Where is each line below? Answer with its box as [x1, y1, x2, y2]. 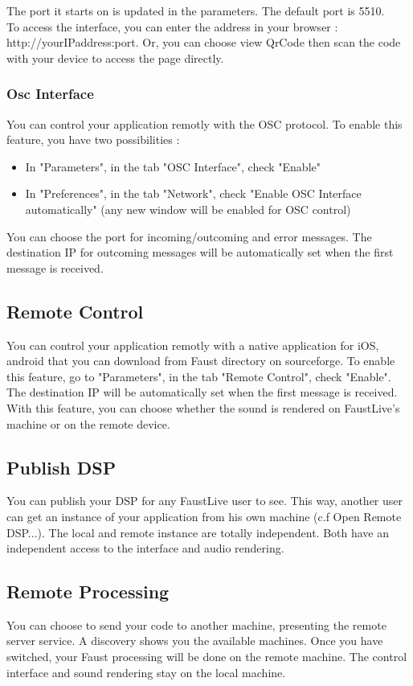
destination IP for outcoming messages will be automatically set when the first [6, 244, 394, 261]
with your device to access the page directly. [6, 49, 224, 66]
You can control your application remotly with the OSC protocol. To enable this [6, 115, 403, 132]
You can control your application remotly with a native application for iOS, [6, 336, 379, 353]
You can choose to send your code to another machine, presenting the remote [6, 616, 386, 633]
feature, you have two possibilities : [6, 131, 180, 148]
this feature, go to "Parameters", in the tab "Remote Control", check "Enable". [6, 368, 391, 384]
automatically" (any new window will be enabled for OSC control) [25, 200, 351, 217]
